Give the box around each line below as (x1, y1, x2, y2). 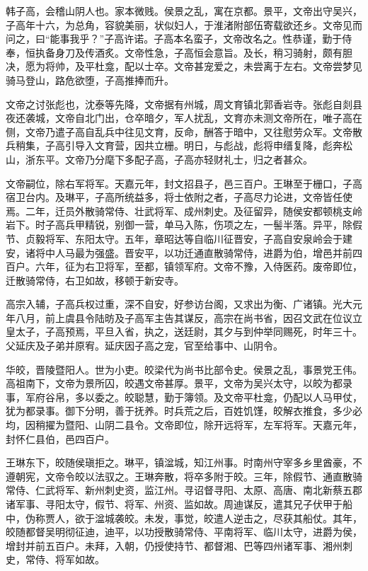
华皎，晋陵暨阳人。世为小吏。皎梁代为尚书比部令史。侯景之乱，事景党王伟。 (6, 362, 362, 376)
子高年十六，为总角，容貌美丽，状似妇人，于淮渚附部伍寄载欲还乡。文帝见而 (6, 17, 362, 32)
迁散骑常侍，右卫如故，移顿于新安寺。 (6, 272, 184, 287)
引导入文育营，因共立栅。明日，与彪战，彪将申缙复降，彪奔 (64, 138, 343, 153)
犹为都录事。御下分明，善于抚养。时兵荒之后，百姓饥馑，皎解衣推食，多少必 (6, 403, 362, 418)
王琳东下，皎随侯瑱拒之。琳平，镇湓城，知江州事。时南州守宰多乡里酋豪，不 (6, 455, 362, 470)
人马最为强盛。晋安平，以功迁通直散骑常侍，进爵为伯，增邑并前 (54, 245, 352, 260)
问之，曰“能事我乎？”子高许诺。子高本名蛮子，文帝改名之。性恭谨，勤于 (6, 31, 343, 46)
